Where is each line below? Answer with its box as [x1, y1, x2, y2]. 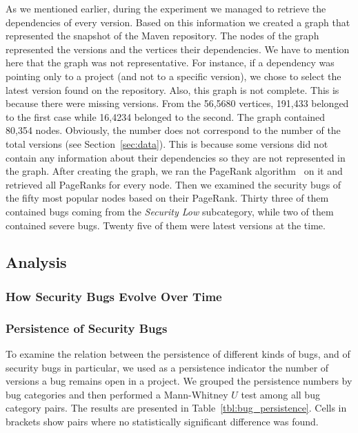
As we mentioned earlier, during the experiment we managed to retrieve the [6, 1, 326, 15]
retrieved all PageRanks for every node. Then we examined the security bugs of [6, 177, 341, 191]
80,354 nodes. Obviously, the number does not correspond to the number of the [6, 123, 341, 137]
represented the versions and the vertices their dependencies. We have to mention [6, 41, 350, 56]
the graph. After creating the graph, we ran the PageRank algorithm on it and [6, 164, 343, 178]
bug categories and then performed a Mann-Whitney [6, 387, 228, 401]
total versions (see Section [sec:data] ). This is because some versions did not [6, 136, 328, 151]
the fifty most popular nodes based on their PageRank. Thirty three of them [6, 191, 329, 205]
